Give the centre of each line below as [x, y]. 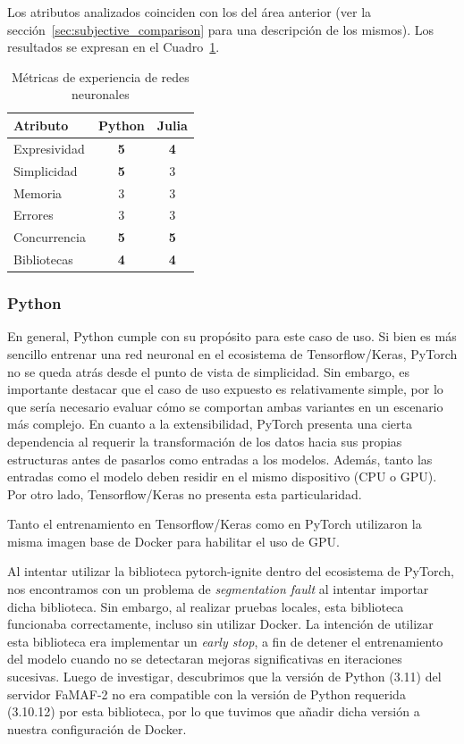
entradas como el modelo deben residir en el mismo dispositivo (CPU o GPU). [222, 476]
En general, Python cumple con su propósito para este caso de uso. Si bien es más [232, 336]
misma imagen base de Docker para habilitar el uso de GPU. [173, 541]
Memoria [38, 192]
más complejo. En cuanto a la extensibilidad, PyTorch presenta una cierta [210, 424]
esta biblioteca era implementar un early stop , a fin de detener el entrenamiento [225, 641]
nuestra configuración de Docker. [97, 728]
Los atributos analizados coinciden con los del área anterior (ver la [190, 12]
